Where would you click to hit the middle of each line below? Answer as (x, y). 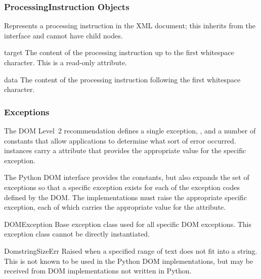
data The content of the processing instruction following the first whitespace (122, 79)
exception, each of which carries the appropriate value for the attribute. (115, 207)
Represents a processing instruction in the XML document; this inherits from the (130, 26)
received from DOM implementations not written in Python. (98, 271)
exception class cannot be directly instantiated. (77, 234)
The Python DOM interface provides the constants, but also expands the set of (127, 177)
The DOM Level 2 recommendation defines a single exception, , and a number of (130, 130)
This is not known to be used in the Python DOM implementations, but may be (129, 261)
